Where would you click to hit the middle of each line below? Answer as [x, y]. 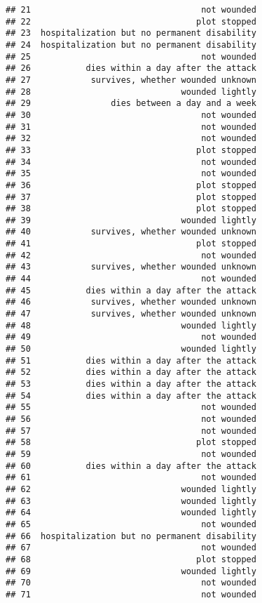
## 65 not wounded [131, 524]
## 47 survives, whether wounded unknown [131, 314]
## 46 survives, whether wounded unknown [131, 302]
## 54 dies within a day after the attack [131, 396]
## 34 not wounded [131, 162]
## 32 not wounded [131, 139]
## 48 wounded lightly [131, 325]
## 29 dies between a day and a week [131, 104]
